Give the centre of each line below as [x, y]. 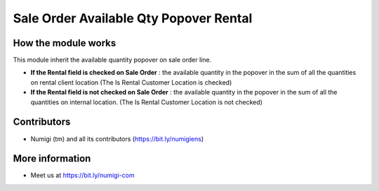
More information [52, 158]
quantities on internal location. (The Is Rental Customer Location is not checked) [147, 102]
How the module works [65, 43]
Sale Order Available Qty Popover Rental [133, 18]
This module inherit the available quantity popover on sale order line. [112, 60]
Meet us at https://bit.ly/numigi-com [82, 176]
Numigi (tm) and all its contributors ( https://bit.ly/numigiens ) [117, 139]
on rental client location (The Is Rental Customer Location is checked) [131, 82]
